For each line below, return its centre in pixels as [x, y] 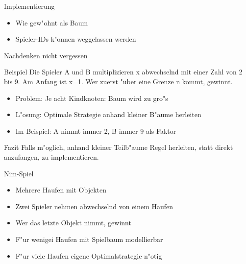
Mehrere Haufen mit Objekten [61, 190]
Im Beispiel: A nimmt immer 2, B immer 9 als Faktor [96, 131]
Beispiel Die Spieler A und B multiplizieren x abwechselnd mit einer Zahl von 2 [123, 72]
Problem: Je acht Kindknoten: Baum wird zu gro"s [92, 98]
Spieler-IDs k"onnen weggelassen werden [76, 39]
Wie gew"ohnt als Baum [52, 22]
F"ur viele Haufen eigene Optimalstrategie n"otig [89, 255]
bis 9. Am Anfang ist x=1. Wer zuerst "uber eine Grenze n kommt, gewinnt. [118, 81]
